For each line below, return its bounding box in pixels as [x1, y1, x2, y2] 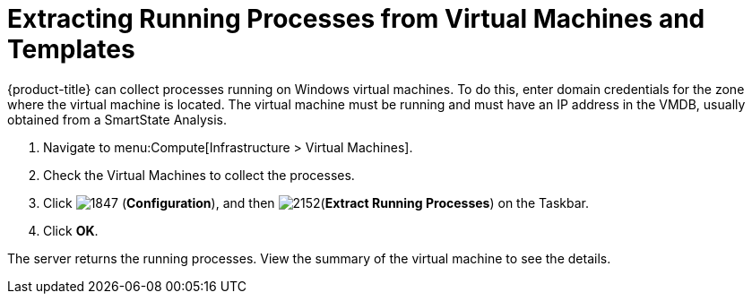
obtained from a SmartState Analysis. [7, 111, 227, 127]
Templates [7, 34, 135, 64]
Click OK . [43, 222, 99, 238]
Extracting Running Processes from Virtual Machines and [7, 4, 705, 34]
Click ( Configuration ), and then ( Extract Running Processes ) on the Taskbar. [43, 194, 590, 211]
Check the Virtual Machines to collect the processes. [43, 167, 355, 183]
